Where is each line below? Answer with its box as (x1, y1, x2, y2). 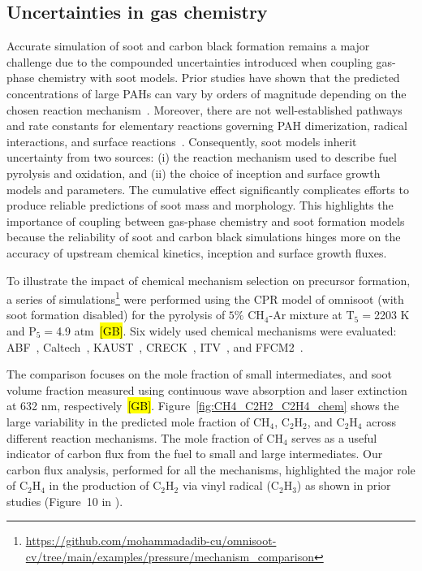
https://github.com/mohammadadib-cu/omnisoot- (25, 532, 277, 549)
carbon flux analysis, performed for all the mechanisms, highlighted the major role (6, 461, 416, 478)
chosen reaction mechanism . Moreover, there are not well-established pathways (6, 101, 403, 118)
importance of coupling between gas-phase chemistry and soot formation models (6, 212, 405, 229)
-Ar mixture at (269, 306, 342, 323)
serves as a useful (291, 429, 377, 446)
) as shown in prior (296, 477, 391, 494)
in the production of (49, 477, 149, 494)
